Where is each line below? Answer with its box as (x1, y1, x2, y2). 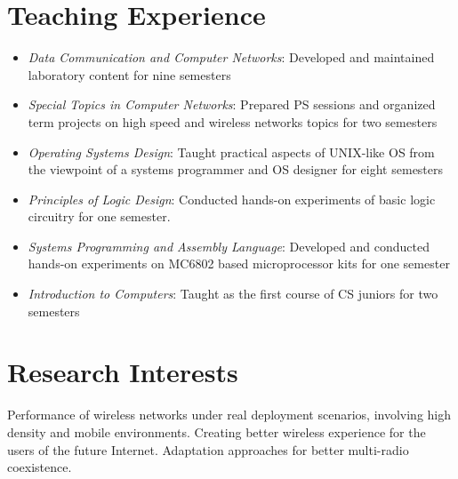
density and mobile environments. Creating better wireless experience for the (7, 422, 426, 441)
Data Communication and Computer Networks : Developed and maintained (28, 48, 435, 67)
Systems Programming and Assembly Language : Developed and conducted (28, 236, 430, 255)
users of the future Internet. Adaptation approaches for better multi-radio (7, 440, 409, 459)
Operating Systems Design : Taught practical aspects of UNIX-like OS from (28, 142, 435, 161)
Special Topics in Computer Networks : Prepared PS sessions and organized (28, 95, 436, 114)
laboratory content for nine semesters (28, 65, 231, 84)
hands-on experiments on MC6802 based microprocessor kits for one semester (28, 254, 450, 273)
